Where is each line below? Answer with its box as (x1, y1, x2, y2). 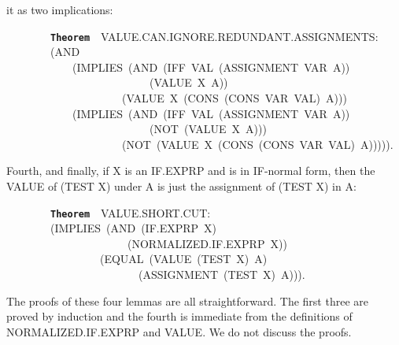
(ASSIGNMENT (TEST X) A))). (138, 266, 305, 283)
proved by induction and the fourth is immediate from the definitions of (6, 308, 353, 325)
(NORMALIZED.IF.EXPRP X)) (127, 235, 287, 251)
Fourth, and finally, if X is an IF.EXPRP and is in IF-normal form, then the (6, 162, 375, 179)
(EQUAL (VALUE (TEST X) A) (99, 250, 268, 267)
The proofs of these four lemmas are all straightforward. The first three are (6, 292, 368, 309)
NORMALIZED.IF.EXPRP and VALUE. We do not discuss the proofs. (6, 323, 352, 339)
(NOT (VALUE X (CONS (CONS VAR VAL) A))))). (121, 135, 393, 152)
